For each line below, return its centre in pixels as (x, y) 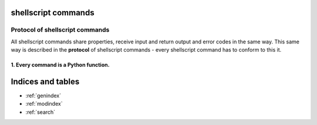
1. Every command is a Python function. (60, 65)
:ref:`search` (41, 112)
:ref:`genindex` (43, 96)
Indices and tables (45, 81)
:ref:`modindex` (44, 104)
